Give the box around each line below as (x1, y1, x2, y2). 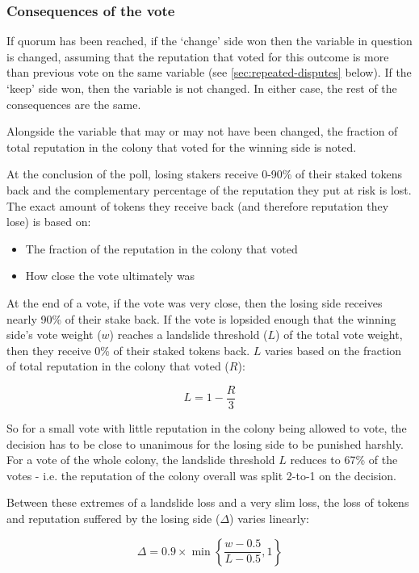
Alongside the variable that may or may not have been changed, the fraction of (6, 123, 398, 140)
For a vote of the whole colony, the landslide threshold (6, 451, 275, 468)
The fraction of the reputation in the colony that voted (25, 240, 298, 257)
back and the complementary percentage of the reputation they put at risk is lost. (6, 181, 412, 198)
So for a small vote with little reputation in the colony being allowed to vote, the (6, 419, 407, 436)
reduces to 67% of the (290, 451, 398, 468)
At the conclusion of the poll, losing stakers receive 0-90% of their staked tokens (6, 165, 403, 182)
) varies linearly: (229, 509, 309, 526)
